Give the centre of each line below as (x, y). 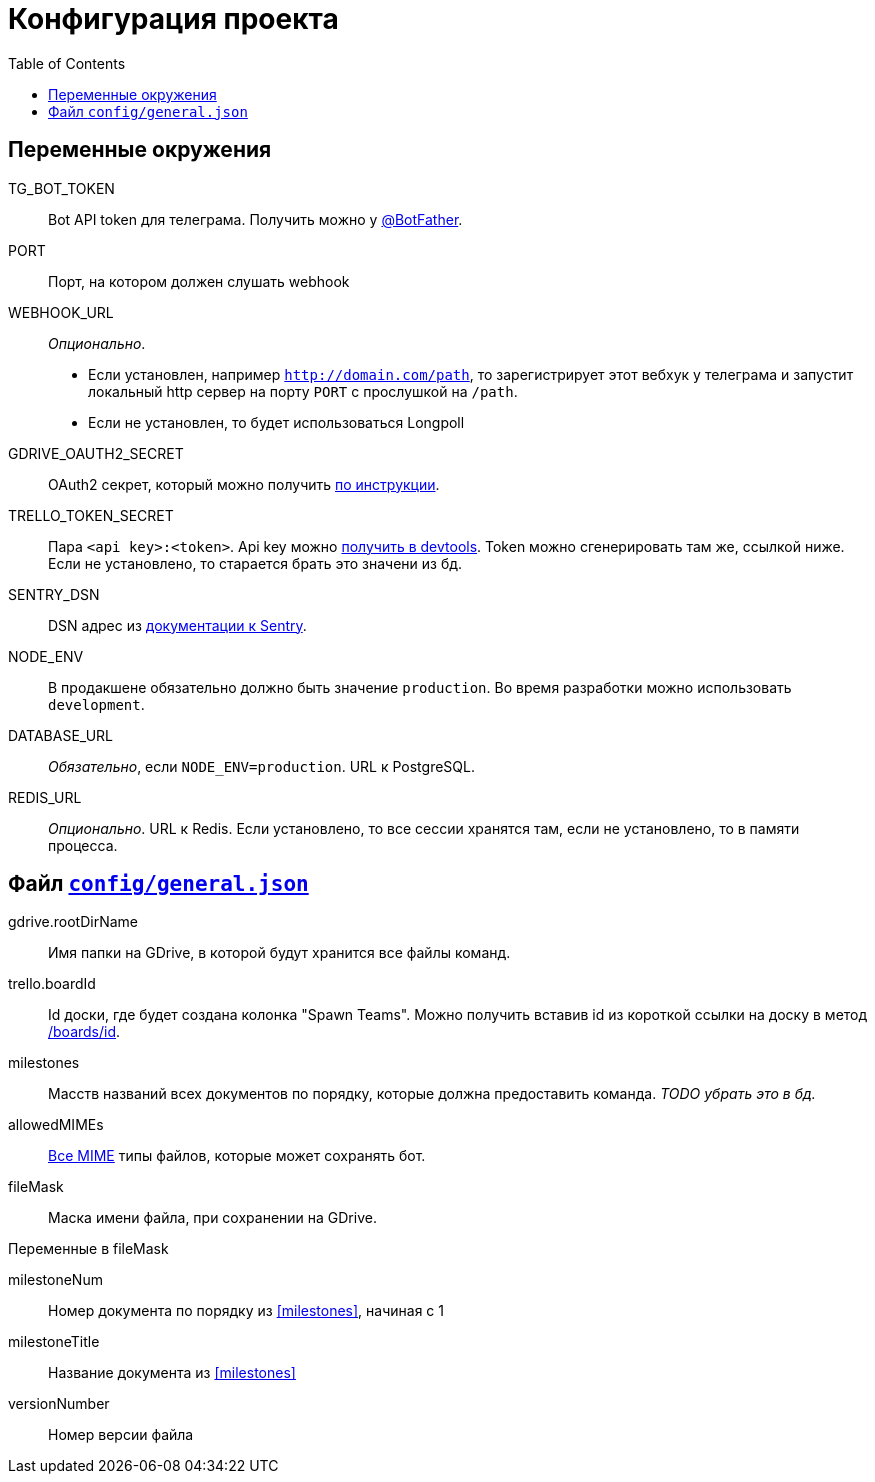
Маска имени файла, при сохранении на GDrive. (212, 1218)
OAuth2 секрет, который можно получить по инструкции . (244, 484)
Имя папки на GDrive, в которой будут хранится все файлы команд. (279, 953)
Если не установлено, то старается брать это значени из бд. (255, 563)
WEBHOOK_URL (61, 312)
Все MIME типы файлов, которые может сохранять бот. (237, 1156)
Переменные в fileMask (88, 1249)
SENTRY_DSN (54, 594)
